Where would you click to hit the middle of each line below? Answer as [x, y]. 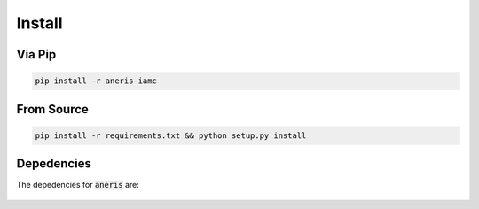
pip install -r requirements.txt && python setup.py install [171, 135]
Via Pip [36, 54]
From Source [52, 109]
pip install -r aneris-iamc [96, 81]
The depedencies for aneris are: [78, 185]
